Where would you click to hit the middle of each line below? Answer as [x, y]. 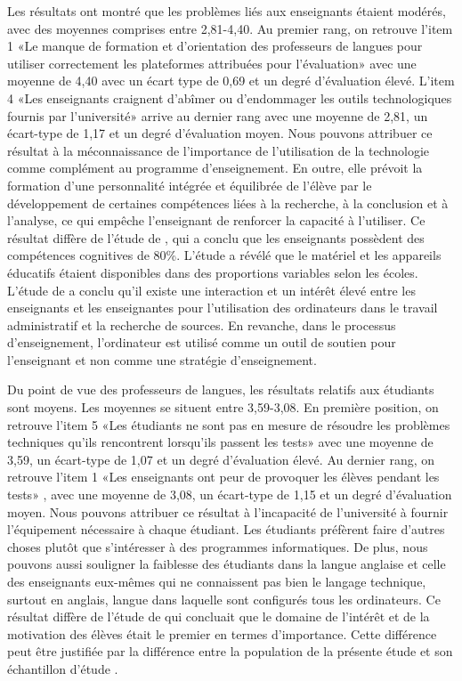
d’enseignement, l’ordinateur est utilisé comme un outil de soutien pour [202, 342]
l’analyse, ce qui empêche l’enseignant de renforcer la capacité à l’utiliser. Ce [216, 220]
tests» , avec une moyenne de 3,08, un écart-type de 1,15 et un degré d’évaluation [230, 495]
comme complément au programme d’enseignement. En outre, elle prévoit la [215, 168]
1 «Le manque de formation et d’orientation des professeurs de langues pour [215, 46]
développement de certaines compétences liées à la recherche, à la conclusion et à [228, 203]
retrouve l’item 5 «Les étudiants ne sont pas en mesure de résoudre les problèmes [229, 424]
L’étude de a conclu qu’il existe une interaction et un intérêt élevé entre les [211, 290]
